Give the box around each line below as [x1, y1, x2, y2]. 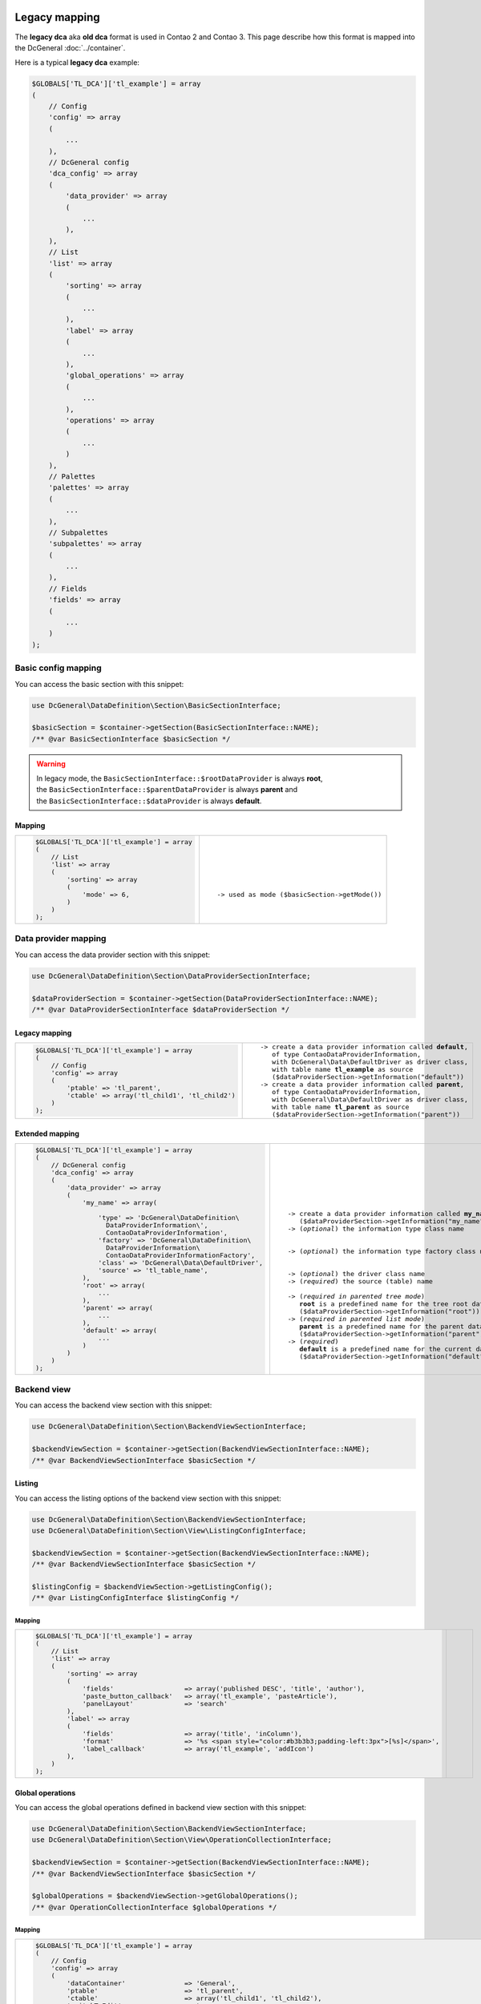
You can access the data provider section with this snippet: [14, 950, 211, 960]
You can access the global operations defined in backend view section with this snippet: [14, 1803, 307, 1812]
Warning [36, 758, 66, 769]
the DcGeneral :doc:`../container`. [14, 42, 126, 52]
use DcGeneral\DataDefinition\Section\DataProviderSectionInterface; [31, 971, 311, 980]
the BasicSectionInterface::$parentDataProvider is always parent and [36, 785, 298, 794]
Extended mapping [14, 1129, 80, 1138]
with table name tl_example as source [271, 1065, 414, 1073]
